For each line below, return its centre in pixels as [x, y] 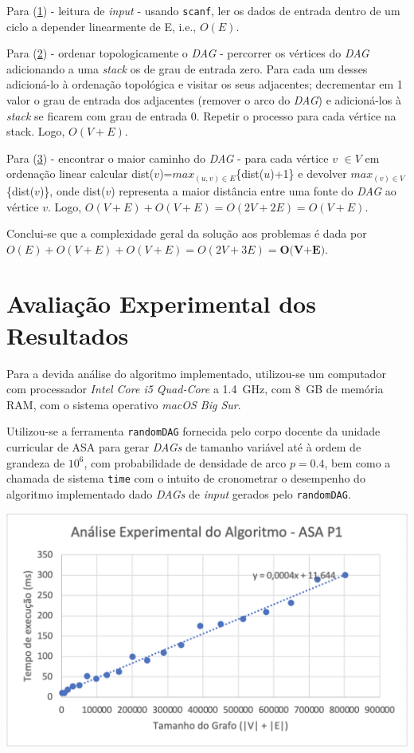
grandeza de [36, 462]
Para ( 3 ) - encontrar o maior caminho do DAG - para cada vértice [168, 158]
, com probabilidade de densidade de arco [185, 462]
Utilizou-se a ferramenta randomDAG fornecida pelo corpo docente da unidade [193, 431]
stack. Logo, [36, 131]
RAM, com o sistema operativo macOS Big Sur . [124, 404]
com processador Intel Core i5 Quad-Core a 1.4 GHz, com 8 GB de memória [195, 389]
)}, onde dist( [72, 190]
